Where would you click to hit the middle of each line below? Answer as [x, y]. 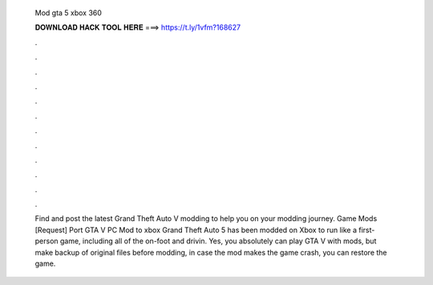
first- [366, 230]
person [47, 241]
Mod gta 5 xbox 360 [68, 13]
